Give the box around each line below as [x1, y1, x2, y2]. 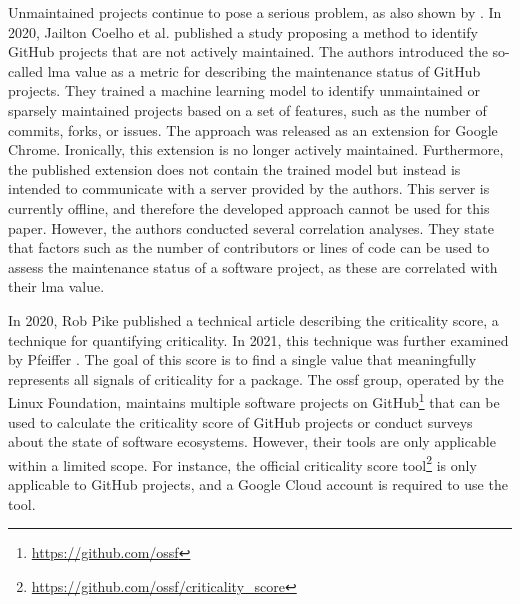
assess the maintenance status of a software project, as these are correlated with [8, 256, 498, 277]
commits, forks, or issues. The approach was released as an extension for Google [8, 119, 498, 140]
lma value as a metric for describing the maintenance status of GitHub [47, 60, 481, 81]
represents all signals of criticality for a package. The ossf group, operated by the [8, 368, 504, 389]
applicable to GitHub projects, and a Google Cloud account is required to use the [8, 473, 508, 494]
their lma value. [8, 276, 105, 297]
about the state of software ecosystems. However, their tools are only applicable [8, 431, 496, 452]
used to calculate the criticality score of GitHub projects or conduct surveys [8, 411, 473, 432]
